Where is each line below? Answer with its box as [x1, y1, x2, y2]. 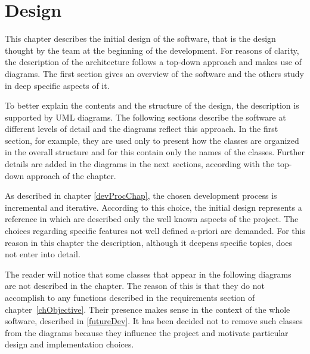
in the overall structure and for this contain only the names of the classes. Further [5, 146, 305, 158]
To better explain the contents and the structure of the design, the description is [5, 99, 299, 112]
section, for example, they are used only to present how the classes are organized [5, 134, 299, 146]
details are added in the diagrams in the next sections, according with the [5, 158, 274, 170]
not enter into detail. [5, 248, 80, 260]
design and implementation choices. [5, 338, 134, 350]
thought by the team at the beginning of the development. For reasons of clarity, [5, 44, 299, 56]
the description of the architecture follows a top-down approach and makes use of [5, 56, 302, 68]
